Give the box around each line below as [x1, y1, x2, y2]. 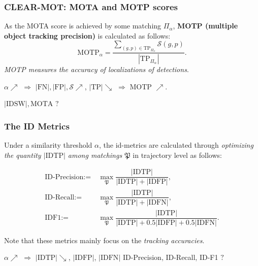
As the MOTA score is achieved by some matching [4, 20, 162, 31]
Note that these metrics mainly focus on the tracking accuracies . [4, 235, 205, 245]
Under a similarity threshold [4, 140, 92, 150]
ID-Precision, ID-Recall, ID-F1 [122, 252, 218, 262]
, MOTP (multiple [173, 20, 238, 31]
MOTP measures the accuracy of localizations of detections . [4, 64, 189, 75]
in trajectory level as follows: [133, 149, 222, 160]
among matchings [68, 149, 122, 160]
